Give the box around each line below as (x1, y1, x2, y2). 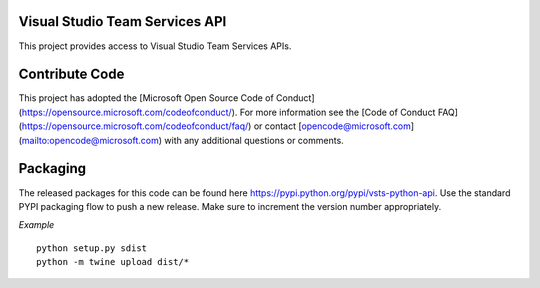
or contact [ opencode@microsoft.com (253, 120, 412, 132)
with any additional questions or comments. (164, 134, 344, 146)
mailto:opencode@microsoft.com (21, 134, 159, 146)
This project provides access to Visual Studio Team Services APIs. (18, 40, 292, 52)
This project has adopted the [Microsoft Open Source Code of (18, 92, 274, 104)
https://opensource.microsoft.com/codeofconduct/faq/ (21, 120, 249, 132)
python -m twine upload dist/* (36, 256, 190, 268)
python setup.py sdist (36, 242, 148, 254)
